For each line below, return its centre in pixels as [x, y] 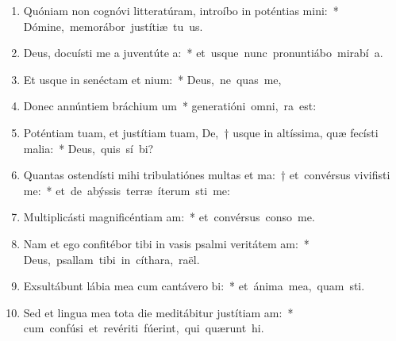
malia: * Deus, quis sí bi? [88, 148]
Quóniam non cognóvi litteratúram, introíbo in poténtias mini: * [181, 10]
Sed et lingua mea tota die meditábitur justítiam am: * [158, 312]
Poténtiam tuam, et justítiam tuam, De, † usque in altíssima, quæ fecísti [201, 132]
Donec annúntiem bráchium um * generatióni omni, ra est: [170, 106]
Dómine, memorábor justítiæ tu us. [113, 26]
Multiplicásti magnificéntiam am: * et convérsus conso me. [169, 217]
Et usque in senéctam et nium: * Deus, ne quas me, [152, 79]
